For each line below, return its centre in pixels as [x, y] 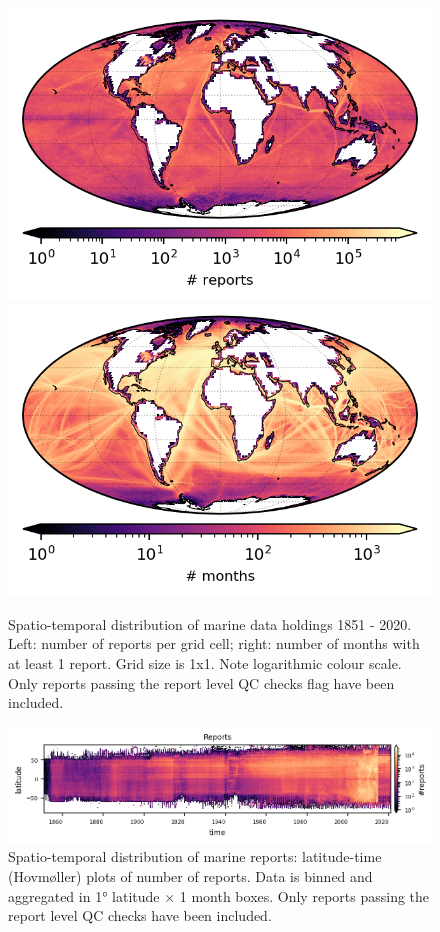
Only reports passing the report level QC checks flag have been [201, 682]
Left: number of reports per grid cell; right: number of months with [214, 643]
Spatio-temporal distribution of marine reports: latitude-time [195, 856]
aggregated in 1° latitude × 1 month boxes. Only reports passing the [219, 895]
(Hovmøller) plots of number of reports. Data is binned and [190, 876]
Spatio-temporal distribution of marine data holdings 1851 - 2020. [210, 623]
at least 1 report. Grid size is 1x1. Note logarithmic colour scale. [205, 662]
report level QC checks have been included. [140, 915]
